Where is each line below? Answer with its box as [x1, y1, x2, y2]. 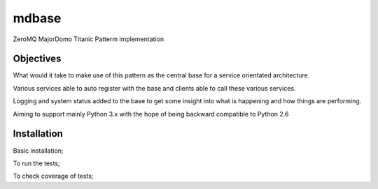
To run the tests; [13, 159, 61, 167]
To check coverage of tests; [13, 172, 94, 181]
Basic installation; [13, 146, 64, 155]
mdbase [13, 10, 62, 26]
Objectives [13, 53, 62, 65]
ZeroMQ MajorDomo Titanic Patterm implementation [13, 35, 164, 43]
